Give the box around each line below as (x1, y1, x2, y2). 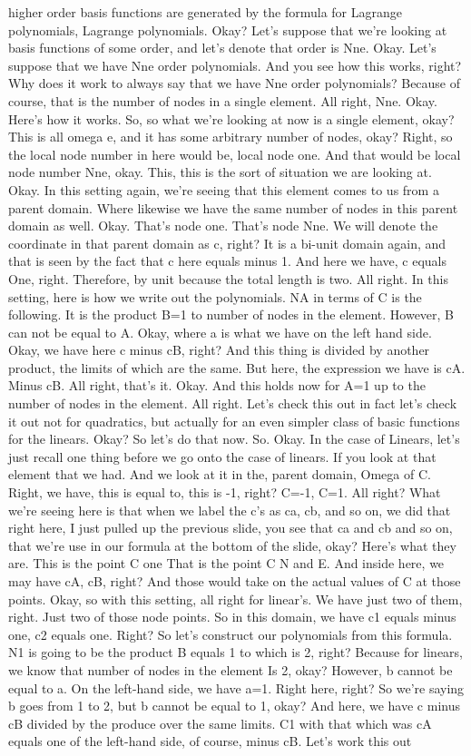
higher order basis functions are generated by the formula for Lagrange (8, 3, 402, 21)
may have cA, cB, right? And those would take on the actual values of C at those (8, 572, 461, 590)
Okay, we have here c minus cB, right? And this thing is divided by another (8, 340, 430, 359)
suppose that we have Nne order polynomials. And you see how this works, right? (8, 55, 462, 74)
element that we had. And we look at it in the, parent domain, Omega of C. (8, 465, 431, 484)
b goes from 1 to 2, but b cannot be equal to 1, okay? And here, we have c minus (8, 696, 460, 715)
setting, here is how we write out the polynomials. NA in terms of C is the (8, 287, 422, 306)
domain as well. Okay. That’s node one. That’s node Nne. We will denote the (8, 216, 438, 235)
